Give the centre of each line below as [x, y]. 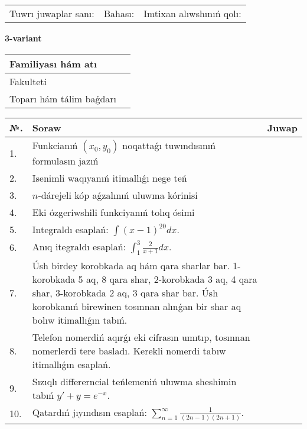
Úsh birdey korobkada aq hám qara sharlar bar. [131, 265]
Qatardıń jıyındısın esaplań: [89, 412]
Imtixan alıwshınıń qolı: [192, 13]
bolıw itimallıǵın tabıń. [80, 320]
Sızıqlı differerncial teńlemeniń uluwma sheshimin [134, 381]
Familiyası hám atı [53, 63]
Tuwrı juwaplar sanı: [52, 13]
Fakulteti [28, 81]
